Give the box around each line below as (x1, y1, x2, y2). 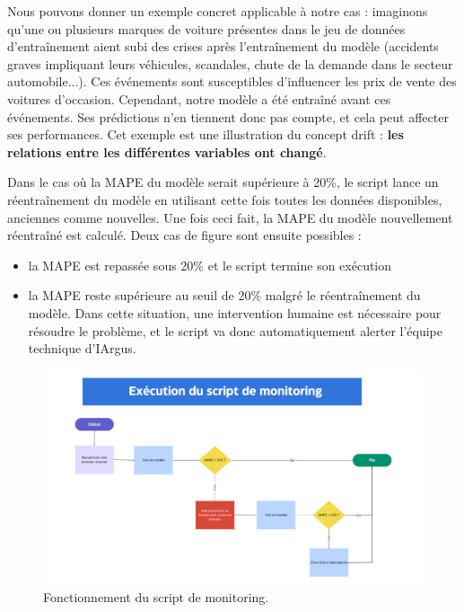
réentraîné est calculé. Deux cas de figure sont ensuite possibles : (7, 226, 362, 244)
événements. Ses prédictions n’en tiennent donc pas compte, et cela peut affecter (7, 107, 449, 126)
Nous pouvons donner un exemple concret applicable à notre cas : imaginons (7, 2, 428, 20)
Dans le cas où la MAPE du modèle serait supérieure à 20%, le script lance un (7, 173, 439, 191)
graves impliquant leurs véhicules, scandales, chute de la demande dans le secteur (7, 54, 453, 73)
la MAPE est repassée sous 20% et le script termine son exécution (28, 255, 392, 274)
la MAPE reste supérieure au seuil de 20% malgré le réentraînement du (28, 286, 421, 305)
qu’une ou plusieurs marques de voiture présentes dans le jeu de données (7, 19, 406, 38)
